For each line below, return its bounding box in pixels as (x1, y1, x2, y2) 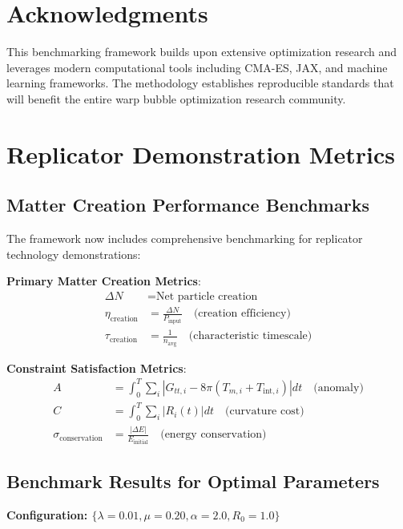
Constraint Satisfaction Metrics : (6, 359, 187, 376)
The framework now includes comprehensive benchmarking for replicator (6, 230, 363, 247)
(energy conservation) (160, 429, 267, 441)
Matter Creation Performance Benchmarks (6, 192, 369, 217)
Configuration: (6, 507, 88, 523)
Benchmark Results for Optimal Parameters (6, 469, 380, 494)
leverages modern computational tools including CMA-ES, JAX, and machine (6, 59, 388, 75)
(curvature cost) (225, 406, 304, 418)
